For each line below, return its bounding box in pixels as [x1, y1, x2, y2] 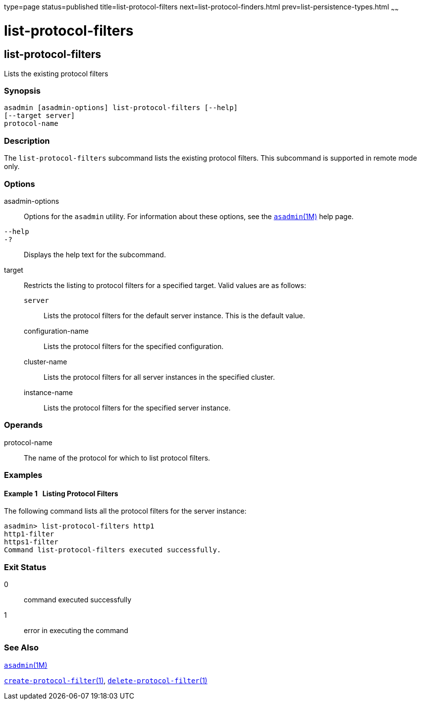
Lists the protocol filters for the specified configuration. [44, 342, 224, 351]
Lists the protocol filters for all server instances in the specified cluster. [44, 372, 275, 381]
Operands [4, 420, 43, 430]
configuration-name [24, 326, 89, 335]
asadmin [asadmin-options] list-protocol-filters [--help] [4, 104, 238, 112]
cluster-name [24, 357, 67, 366]
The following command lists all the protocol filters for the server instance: [4, 507, 247, 516]
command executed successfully [24, 595, 132, 604]
